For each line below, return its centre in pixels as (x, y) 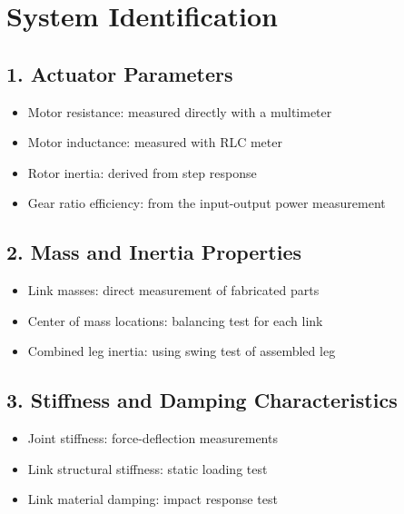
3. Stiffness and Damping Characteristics (202, 400)
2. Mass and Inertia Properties (154, 252)
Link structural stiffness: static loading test (148, 468)
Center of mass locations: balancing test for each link (175, 320)
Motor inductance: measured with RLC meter (155, 142)
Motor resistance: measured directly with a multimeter (180, 111)
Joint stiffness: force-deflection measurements (153, 438)
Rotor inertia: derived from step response (142, 172)
